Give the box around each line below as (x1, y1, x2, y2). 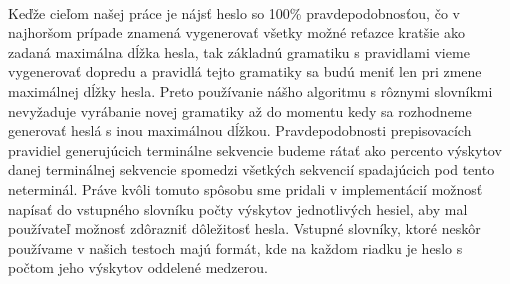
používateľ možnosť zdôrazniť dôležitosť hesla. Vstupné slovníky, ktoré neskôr (8, 218, 481, 239)
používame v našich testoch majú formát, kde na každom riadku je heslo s (8, 237, 463, 258)
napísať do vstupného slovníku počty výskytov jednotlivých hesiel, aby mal (8, 198, 468, 219)
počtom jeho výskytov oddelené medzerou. (8, 257, 268, 278)
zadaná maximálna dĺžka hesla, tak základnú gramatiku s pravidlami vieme (8, 41, 470, 62)
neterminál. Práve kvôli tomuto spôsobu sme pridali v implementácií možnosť (8, 178, 483, 199)
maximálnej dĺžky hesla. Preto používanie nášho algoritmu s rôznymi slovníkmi (8, 80, 493, 101)
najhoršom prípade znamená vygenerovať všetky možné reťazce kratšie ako (8, 22, 465, 43)
